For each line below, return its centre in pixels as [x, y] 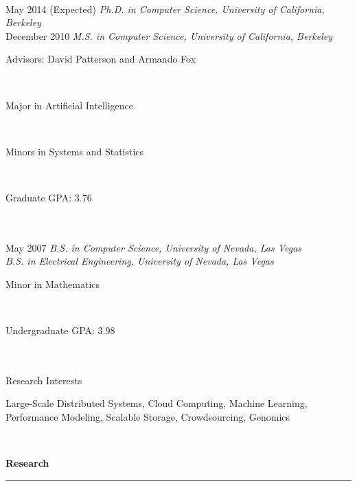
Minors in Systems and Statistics [75, 151]
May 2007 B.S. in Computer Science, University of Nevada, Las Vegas [154, 247]
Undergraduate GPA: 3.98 [60, 330]
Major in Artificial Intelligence [69, 105]
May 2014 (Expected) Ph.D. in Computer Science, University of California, [165, 9]
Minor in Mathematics [53, 284]
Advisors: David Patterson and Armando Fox [101, 59]
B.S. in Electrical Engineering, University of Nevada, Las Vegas [140, 261]
